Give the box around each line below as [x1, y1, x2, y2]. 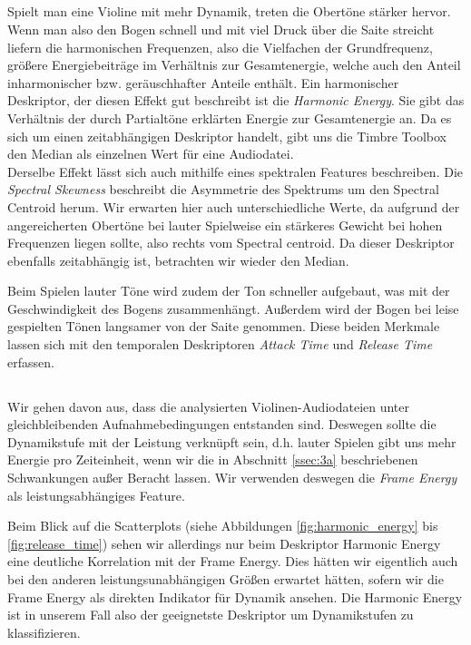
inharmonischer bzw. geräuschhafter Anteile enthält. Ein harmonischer [7, 73, 399, 92]
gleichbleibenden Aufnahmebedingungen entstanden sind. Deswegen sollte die [7, 415, 437, 434]
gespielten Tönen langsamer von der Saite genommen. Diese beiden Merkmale [7, 317, 440, 336]
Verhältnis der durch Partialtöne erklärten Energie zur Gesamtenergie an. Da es [7, 108, 452, 127]
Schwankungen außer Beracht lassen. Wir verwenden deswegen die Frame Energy [7, 468, 457, 487]
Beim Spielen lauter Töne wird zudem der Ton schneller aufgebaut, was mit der [7, 281, 450, 300]
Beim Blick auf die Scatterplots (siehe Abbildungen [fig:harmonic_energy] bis [7, 516, 438, 535]
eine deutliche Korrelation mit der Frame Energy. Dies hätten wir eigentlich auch [7, 552, 458, 571]
